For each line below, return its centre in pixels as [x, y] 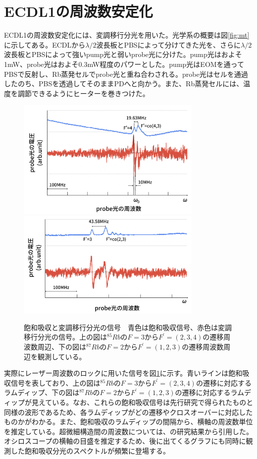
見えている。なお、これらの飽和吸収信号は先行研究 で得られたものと [142, 402]
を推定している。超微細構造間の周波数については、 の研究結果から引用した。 [128, 431]
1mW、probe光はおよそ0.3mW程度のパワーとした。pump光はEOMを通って [124, 64]
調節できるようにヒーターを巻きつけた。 [83, 93]
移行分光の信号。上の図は [65, 337]
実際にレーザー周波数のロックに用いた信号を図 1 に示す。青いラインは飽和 [123, 373]
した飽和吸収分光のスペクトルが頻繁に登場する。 [90, 450]
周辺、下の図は [62, 347]
